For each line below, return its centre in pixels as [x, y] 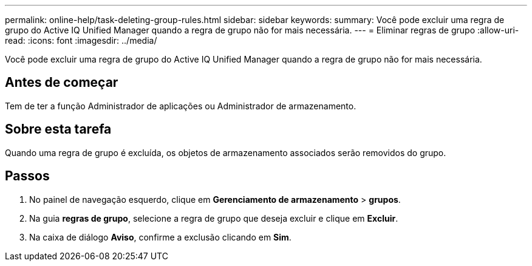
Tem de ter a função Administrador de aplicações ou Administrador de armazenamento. [181, 106]
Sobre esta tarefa [58, 129]
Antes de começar [62, 83]
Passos [27, 176]
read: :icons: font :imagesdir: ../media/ [81, 40]
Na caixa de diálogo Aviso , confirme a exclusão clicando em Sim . [160, 237]
